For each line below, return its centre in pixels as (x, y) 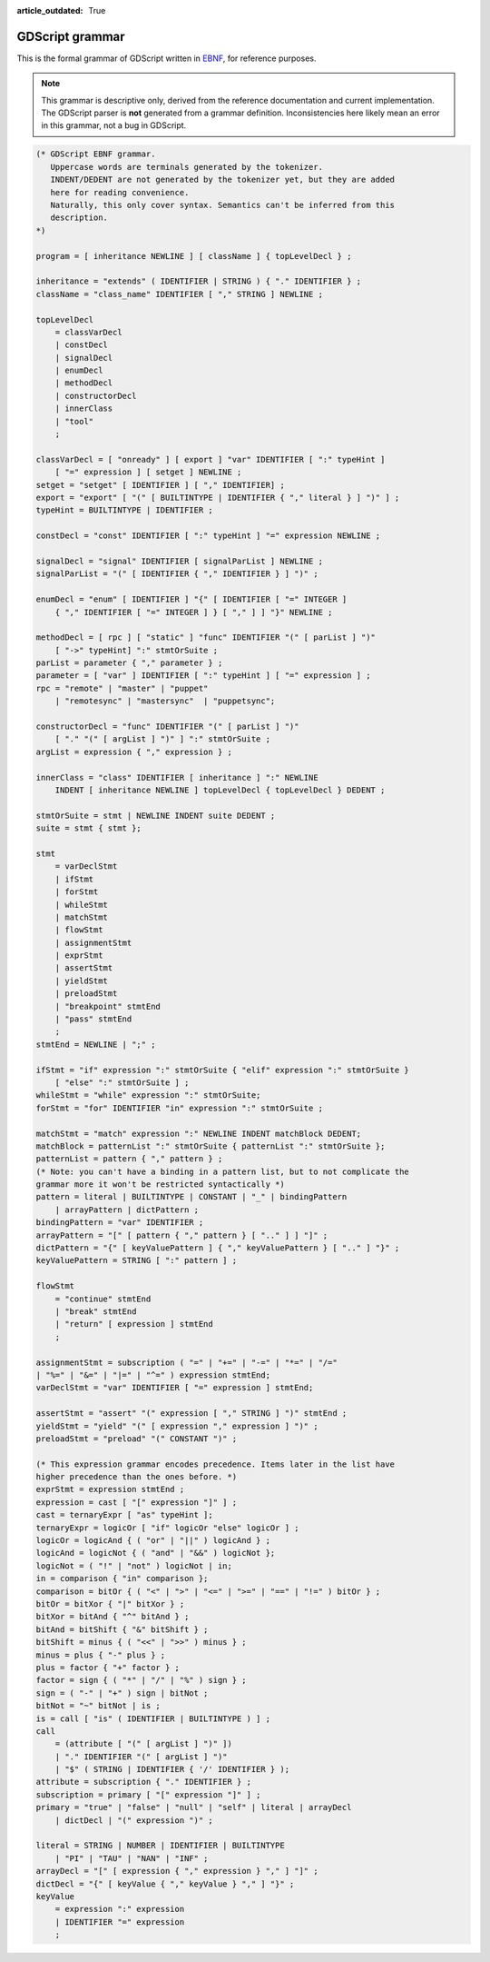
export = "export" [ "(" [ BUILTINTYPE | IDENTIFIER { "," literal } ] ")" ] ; (218, 498)
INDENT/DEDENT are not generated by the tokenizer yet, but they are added (222, 180)
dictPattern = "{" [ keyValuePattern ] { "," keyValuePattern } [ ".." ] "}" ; (218, 1248)
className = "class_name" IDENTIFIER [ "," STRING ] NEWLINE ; (180, 294)
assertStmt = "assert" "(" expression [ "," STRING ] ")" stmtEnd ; (191, 1414)
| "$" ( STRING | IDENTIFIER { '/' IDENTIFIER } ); (172, 1769)
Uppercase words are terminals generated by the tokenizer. (187, 167)
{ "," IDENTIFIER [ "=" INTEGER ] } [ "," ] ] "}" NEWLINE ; (194, 612)
